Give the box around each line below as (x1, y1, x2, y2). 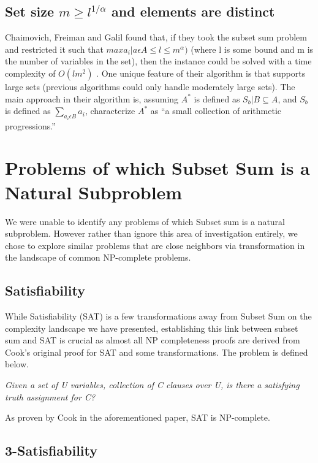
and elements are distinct (112, 2, 275, 21)
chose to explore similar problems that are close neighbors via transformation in (5, 239, 305, 251)
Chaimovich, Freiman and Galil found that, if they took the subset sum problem (5, 31, 307, 44)
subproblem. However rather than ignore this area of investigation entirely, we (5, 227, 298, 240)
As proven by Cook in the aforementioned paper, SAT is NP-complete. (5, 411, 270, 424)
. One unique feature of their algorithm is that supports (96, 66, 306, 79)
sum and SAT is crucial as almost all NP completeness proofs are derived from (5, 334, 300, 346)
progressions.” (5, 119, 56, 132)
